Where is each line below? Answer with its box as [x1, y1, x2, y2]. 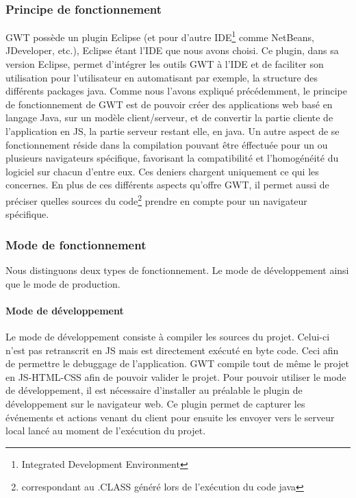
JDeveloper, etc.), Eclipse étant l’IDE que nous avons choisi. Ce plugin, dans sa [5, 43, 339, 58]
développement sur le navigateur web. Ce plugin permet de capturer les [5, 397, 305, 411]
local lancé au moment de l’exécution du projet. [5, 423, 206, 438]
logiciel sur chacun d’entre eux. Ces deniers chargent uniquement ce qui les [5, 164, 319, 178]
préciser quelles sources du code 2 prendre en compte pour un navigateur [5, 192, 307, 208]
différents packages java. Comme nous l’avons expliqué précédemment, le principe [5, 84, 347, 98]
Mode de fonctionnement [5, 236, 147, 253]
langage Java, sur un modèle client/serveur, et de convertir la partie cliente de [5, 110, 333, 125]
